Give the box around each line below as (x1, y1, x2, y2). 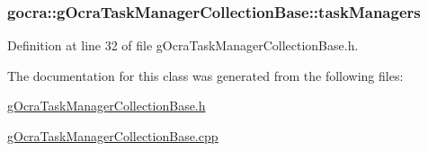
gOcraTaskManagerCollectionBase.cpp (7, 127, 218, 145)
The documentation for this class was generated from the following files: (7, 66, 404, 84)
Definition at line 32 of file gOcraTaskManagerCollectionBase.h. (7, 36, 359, 55)
